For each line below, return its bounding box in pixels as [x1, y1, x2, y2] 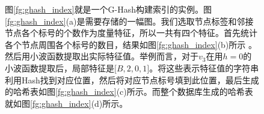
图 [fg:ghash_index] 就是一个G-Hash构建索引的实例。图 [5, 3, 212, 15]
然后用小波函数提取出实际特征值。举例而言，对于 [5, 50, 198, 62]
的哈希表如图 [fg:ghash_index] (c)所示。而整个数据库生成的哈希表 [5, 85, 253, 98]
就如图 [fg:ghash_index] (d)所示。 [5, 97, 128, 109]
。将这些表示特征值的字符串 [149, 61, 259, 74]
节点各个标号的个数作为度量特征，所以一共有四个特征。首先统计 [5, 26, 257, 39]
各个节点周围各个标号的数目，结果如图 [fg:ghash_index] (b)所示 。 [5, 38, 257, 50]
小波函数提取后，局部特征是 [5, 61, 114, 74]
